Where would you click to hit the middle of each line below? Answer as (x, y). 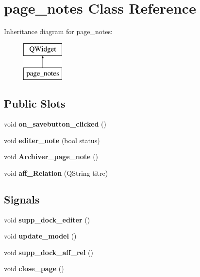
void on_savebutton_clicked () (55, 124)
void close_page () (34, 268)
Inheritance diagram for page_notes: (58, 31)
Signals (22, 199)
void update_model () (40, 236)
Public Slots (35, 103)
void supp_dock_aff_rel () (49, 252)
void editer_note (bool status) (52, 140)
